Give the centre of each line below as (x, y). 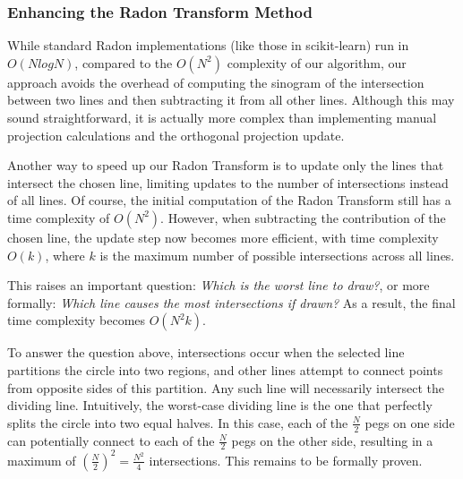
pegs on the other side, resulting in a (332, 440)
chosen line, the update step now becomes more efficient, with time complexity (223, 237)
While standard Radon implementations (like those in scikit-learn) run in (208, 45)
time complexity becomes (77, 320)
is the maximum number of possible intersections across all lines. (277, 255)
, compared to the (124, 62)
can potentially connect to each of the (111, 440)
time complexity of (59, 217)
